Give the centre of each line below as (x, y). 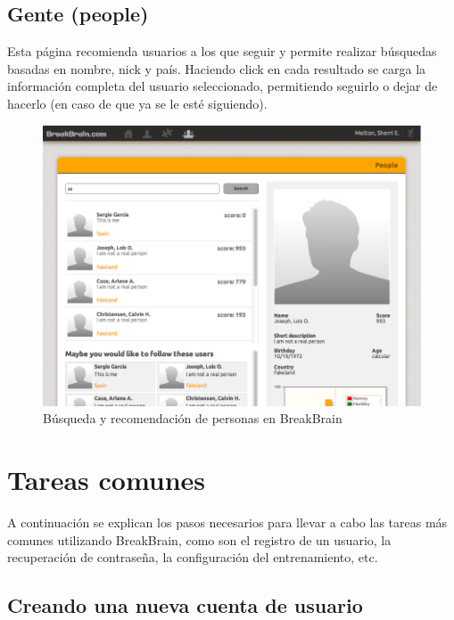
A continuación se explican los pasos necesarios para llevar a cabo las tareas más (227, 522)
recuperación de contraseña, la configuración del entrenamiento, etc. (193, 557)
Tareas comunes (107, 480)
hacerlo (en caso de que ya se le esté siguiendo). (137, 103)
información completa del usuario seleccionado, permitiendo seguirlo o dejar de (223, 86)
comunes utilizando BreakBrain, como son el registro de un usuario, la (199, 539)
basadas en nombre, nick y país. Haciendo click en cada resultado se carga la (217, 68)
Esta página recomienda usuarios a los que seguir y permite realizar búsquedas (222, 51)
